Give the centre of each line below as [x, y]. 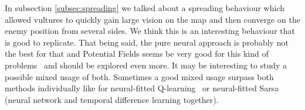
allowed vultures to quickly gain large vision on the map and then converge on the [152, 19]
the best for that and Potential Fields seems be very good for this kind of [137, 54]
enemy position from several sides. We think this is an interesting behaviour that [150, 31]
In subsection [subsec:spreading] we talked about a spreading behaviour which [145, 8]
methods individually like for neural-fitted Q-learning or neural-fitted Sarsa [142, 88]
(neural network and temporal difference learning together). [112, 99]
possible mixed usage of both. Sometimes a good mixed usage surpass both [139, 76]
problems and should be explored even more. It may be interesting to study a [146, 65]
